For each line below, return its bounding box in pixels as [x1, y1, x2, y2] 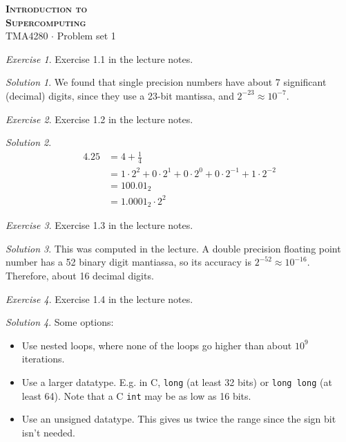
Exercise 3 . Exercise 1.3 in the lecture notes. [6, 218, 193, 232]
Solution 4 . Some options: [6, 315, 114, 329]
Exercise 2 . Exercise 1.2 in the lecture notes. [6, 111, 193, 126]
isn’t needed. [21, 425, 75, 439]
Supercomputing [6, 15, 86, 29]
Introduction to [6, 1, 88, 15]
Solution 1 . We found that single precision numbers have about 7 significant [6, 75, 327, 89]
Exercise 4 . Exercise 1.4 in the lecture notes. [6, 291, 193, 306]
